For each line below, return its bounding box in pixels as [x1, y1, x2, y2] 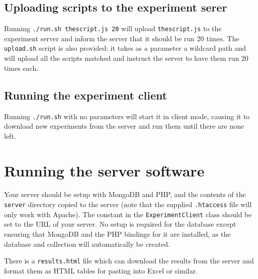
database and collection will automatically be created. [4, 238, 170, 249]
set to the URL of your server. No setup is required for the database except [4, 219, 236, 229]
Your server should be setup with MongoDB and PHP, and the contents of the [4, 189, 246, 200]
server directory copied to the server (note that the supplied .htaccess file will [4, 199, 252, 210]
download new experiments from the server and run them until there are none [4, 121, 244, 131]
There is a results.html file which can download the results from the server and [4, 255, 254, 266]
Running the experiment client [4, 87, 167, 103]
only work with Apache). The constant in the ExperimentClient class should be [4, 209, 252, 219]
